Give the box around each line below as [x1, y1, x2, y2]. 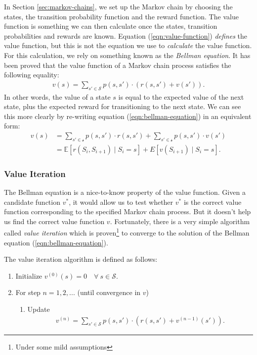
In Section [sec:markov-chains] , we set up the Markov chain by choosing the [4, 1, 233, 11]
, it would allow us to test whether [69, 196, 173, 207]
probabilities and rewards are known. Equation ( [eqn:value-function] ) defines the [4, 30, 248, 41]
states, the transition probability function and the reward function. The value [4, 11, 239, 21]
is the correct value [183, 196, 242, 207]
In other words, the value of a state [4, 91, 111, 102]
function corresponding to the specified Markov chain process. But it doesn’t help [4, 206, 251, 217]
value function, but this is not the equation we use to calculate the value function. [4, 40, 252, 51]
